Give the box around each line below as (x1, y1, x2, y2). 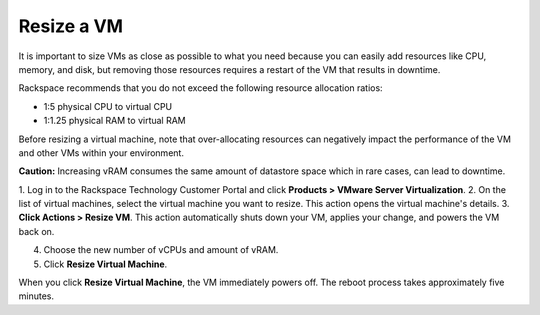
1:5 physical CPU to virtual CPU (43, 100, 173, 112)
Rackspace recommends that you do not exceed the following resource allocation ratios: (18, 82, 384, 94)
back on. (18, 225, 55, 237)
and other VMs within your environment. (18, 146, 185, 159)
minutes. (18, 290, 55, 302)
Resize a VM (18, 15, 124, 37)
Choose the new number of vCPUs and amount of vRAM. (43, 244, 279, 256)
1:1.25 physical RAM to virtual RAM (43, 115, 186, 127)
